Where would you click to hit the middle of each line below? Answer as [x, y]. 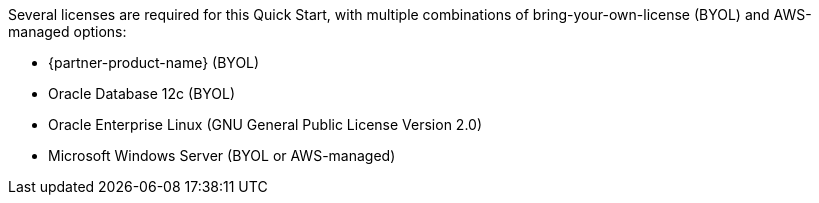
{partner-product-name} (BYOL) [154, 62]
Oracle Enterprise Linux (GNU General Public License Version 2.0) [265, 124]
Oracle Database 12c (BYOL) [142, 93]
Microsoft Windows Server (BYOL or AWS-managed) [222, 155]
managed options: [67, 31]
